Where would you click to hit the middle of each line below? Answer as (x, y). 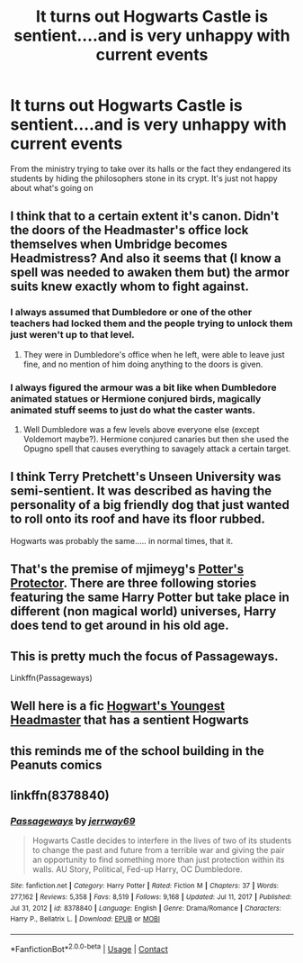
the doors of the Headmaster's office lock (129, 230)
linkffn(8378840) (60, 796)
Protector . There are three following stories (134, 583)
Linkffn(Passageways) (51, 677)
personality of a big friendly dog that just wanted (150, 505)
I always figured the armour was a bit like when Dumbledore (143, 387)
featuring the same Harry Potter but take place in (150, 598)
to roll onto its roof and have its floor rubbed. (138, 519)
